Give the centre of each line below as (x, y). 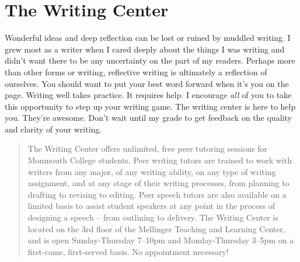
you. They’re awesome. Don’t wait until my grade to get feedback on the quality (148, 118)
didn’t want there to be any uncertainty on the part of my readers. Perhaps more (150, 60)
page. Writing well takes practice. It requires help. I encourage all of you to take (148, 95)
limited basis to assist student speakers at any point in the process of (151, 206)
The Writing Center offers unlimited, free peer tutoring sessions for (147, 149)
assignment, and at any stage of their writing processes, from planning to (158, 183)
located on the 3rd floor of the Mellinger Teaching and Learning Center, (156, 228)
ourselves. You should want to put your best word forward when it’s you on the (147, 83)
